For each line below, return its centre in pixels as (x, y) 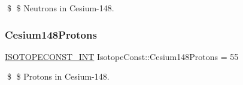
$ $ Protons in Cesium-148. (58, 76)
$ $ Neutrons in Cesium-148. (60, 8)
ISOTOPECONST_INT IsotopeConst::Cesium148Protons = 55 (122, 56)
